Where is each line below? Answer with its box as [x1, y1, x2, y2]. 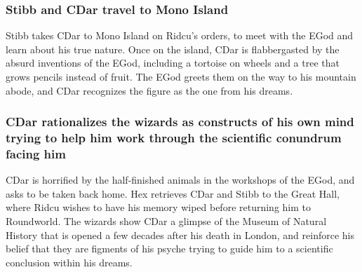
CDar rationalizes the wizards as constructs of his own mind [6, 113, 354, 130]
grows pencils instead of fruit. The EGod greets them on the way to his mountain [6, 69, 356, 83]
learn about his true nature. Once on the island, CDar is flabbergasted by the [6, 41, 340, 56]
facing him [6, 144, 66, 162]
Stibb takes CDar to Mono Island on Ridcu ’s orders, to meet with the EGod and [6, 28, 354, 43]
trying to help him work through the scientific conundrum [6, 129, 342, 147]
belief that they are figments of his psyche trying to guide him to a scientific [6, 241, 333, 256]
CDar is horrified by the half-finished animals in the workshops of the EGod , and [6, 172, 355, 187]
